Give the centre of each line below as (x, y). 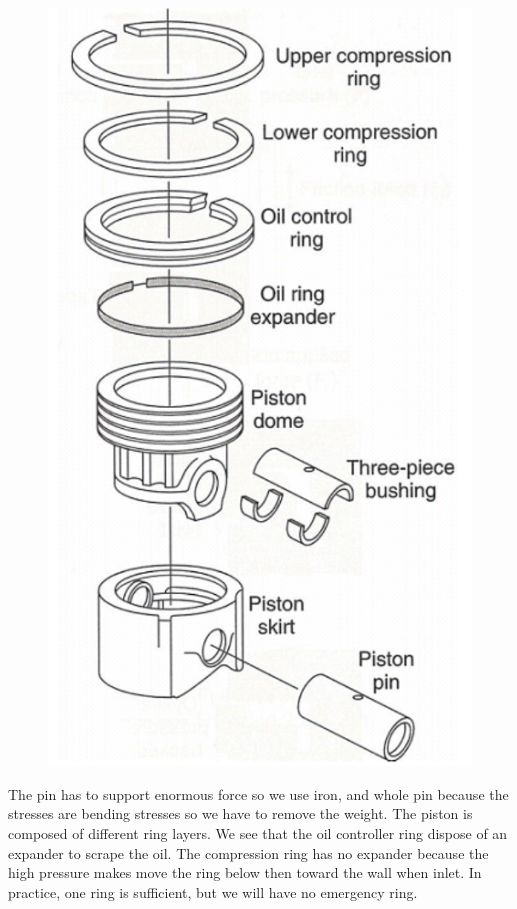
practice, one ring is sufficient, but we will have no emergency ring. (213, 891)
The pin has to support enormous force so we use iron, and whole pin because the (258, 793)
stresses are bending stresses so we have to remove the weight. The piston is (240, 813)
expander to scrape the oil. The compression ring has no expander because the (248, 852)
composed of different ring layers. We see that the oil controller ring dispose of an (258, 833)
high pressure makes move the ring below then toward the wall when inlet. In (245, 872)
